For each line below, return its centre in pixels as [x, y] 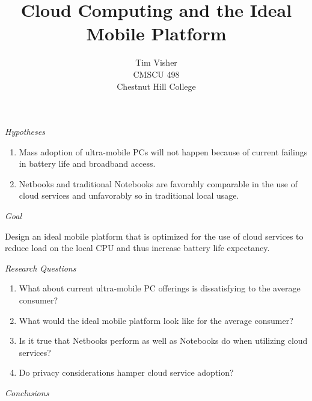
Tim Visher [156, 62]
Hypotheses [25, 132]
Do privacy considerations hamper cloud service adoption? [126, 372]
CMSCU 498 [156, 74]
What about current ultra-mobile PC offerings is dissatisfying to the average [160, 288]
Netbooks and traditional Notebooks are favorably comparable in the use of [158, 183]
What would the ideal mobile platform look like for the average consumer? [156, 320]
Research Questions [41, 268]
